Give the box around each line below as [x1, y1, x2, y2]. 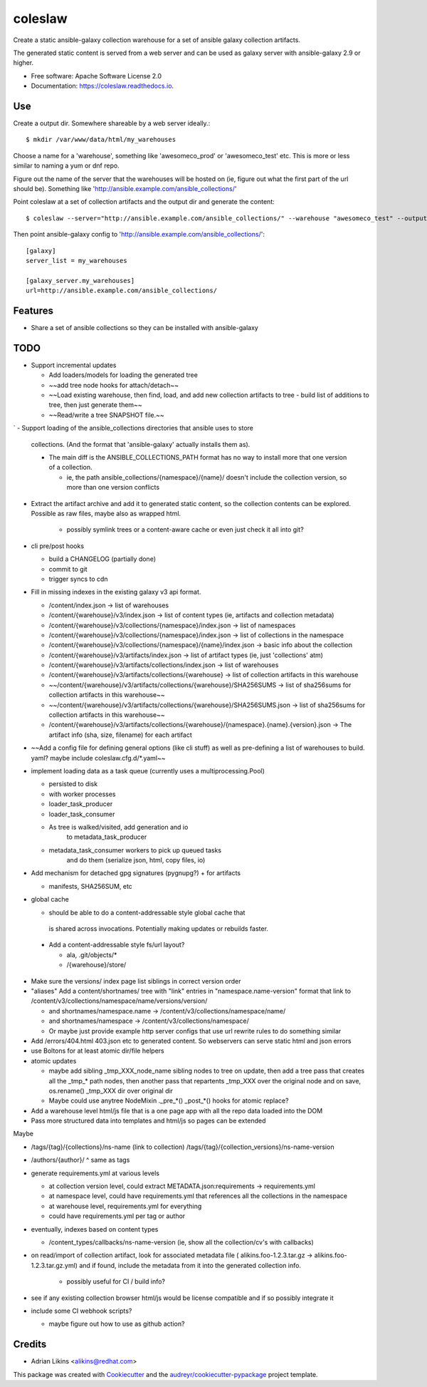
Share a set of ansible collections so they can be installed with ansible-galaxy [31, 324, 259, 331]
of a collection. [48, 463, 93, 472]
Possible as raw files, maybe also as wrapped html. [31, 509, 181, 517]
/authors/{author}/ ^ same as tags [31, 1155, 130, 1165]
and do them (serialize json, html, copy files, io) [66, 856, 206, 865]
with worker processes [48, 790, 116, 798]
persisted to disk [48, 780, 98, 788]
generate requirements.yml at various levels [31, 1169, 160, 1177]
